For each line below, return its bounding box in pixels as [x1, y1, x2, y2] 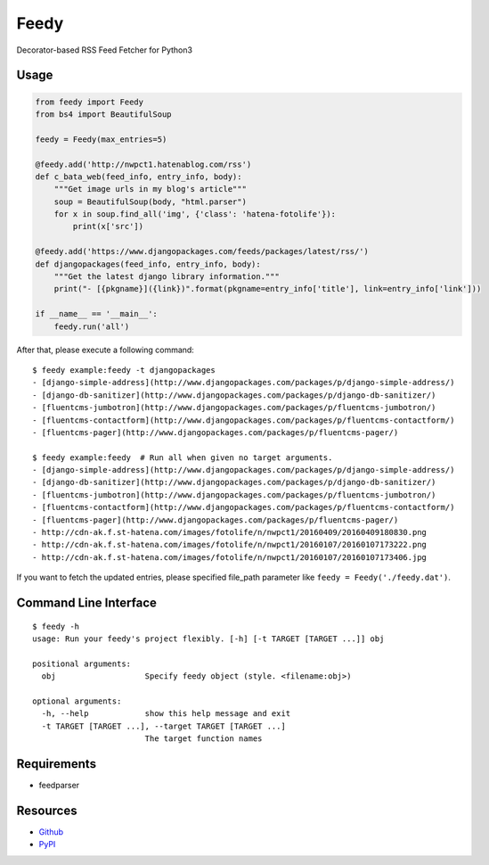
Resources [16, 803, 77, 818]
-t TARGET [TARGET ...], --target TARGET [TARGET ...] [41, 721, 287, 731]
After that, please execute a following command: [16, 344, 195, 355]
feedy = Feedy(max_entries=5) [35, 134, 167, 144]
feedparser [38, 780, 80, 791]
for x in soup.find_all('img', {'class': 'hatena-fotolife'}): [53, 210, 337, 219]
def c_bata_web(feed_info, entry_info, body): [35, 171, 242, 182]
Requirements [16, 756, 97, 771]
